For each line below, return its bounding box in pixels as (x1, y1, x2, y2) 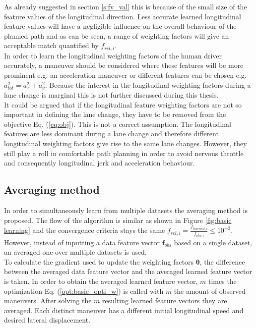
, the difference (199, 256, 245, 267)
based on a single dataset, (174, 237, 252, 247)
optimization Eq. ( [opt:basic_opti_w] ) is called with (4, 285, 164, 296)
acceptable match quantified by (4, 40, 99, 51)
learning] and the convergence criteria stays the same (4, 225, 165, 235)
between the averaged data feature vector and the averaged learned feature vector (4, 266, 252, 276)
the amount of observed (174, 285, 246, 296)
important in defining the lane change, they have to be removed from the (4, 109, 226, 119)
